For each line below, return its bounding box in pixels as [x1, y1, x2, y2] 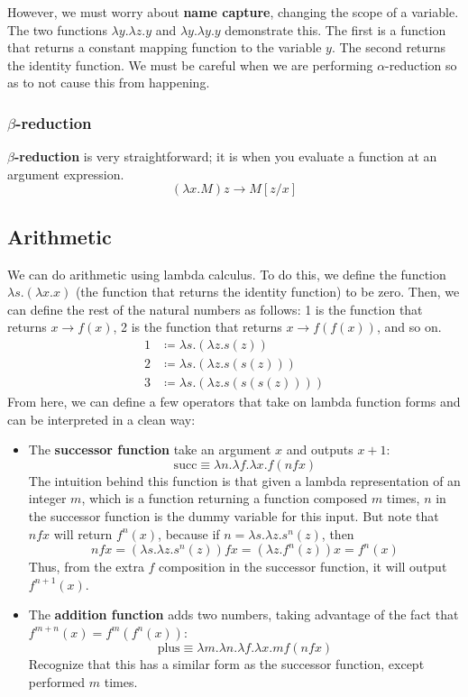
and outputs [286, 440, 353, 459]
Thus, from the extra [28, 557, 144, 576]
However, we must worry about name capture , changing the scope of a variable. [7, 3, 459, 21]
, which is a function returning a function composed [81, 489, 368, 508]
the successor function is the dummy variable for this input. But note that [28, 507, 439, 526]
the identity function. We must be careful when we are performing [7, 55, 373, 74]
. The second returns [331, 38, 446, 57]
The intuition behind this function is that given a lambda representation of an [28, 471, 461, 490]
